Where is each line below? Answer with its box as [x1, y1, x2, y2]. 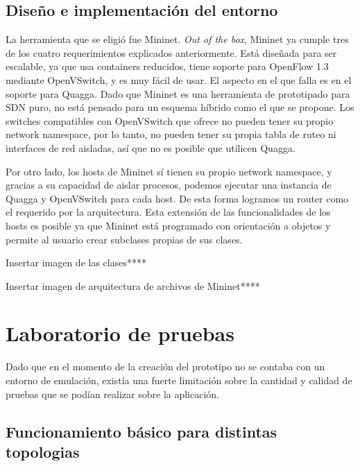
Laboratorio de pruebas [6, 319, 234, 347]
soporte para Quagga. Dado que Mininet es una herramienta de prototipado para [6, 86, 350, 101]
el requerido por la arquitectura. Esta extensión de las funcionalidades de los [6, 205, 331, 219]
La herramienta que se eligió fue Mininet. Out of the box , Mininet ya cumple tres [6, 32, 349, 46]
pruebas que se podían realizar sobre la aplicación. [6, 386, 220, 401]
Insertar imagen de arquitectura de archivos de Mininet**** [6, 278, 260, 293]
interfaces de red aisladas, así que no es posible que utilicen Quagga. [6, 140, 295, 155]
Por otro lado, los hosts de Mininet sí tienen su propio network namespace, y [6, 164, 332, 178]
